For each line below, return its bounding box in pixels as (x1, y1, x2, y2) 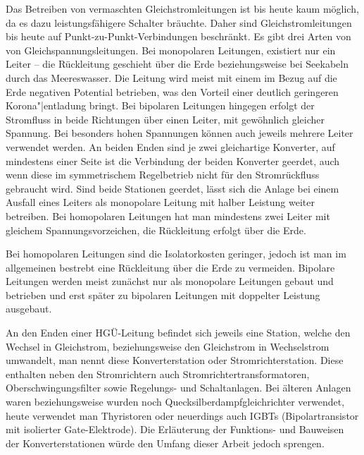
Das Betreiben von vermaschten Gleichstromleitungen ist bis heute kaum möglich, (6, 1, 359, 16)
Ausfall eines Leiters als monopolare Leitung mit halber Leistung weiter (6, 195, 315, 210)
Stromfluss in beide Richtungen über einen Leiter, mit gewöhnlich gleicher (6, 111, 325, 126)
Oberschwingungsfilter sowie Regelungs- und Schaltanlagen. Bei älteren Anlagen (6, 380, 351, 395)
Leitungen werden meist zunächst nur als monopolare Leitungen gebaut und (6, 274, 334, 289)
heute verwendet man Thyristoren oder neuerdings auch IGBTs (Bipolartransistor (6, 408, 359, 423)
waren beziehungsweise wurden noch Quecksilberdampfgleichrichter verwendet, (6, 394, 345, 409)
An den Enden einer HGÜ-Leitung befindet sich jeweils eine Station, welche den (6, 325, 351, 340)
